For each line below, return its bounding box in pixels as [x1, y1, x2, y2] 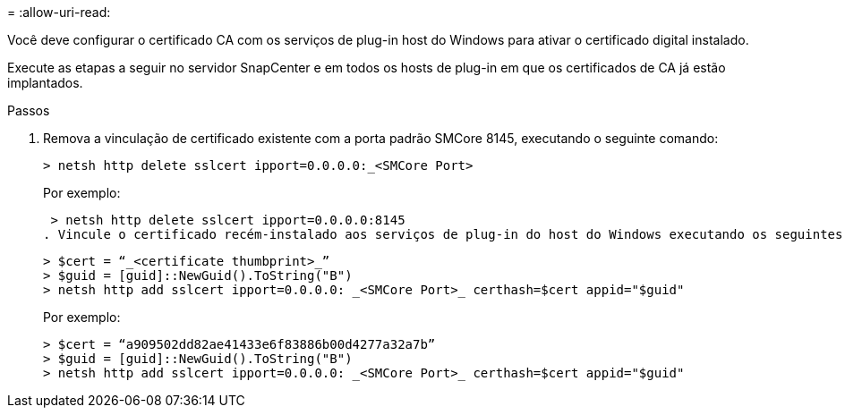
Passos [7, 103, 50, 118]
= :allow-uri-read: [7, 4, 111, 20]
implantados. [7, 75, 83, 90]
